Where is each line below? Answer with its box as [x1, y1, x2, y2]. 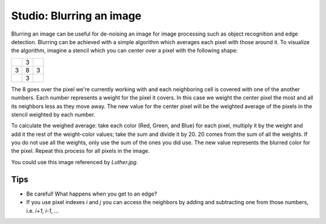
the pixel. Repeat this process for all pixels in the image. [11, 147, 150, 155]
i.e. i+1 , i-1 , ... [26, 207, 59, 214]
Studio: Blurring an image [11, 9, 142, 22]
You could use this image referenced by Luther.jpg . [11, 158, 138, 165]
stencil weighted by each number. [11, 110, 96, 118]
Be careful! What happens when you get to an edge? [26, 190, 157, 197]
